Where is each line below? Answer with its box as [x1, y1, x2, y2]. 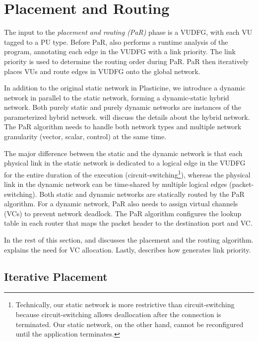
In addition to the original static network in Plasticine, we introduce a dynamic [4, 83, 246, 93]
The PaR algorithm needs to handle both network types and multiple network [4, 121, 242, 132]
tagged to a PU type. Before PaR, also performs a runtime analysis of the [4, 36, 228, 47]
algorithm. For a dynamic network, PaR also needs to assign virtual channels [4, 198, 238, 209]
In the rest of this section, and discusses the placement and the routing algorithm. [4, 235, 254, 245]
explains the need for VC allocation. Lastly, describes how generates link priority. [4, 244, 251, 255]
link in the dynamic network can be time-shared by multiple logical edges [4, 179, 227, 189]
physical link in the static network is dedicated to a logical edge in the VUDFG [4, 158, 246, 168]
